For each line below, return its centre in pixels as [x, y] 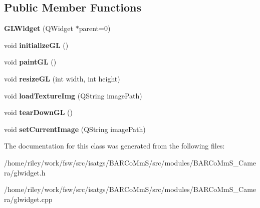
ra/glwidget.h [25, 172]
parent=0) [95, 28]
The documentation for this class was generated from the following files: [114, 146]
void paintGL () [30, 62]
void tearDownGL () [38, 112]
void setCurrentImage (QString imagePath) [75, 129]
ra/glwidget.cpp [28, 199]
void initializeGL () [36, 45]
